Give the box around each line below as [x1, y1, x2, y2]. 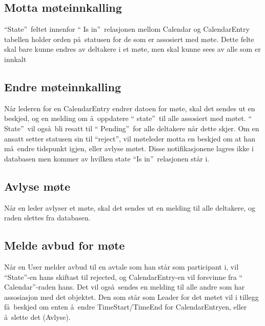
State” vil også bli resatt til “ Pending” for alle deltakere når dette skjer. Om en [4, 123, 259, 133]
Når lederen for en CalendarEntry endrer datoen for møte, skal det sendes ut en [4, 103, 255, 113]
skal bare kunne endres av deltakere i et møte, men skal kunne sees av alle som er [4, 44, 261, 54]
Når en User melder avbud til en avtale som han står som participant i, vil [4, 261, 239, 272]
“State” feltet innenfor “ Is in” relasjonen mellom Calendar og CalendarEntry [4, 24, 250, 34]
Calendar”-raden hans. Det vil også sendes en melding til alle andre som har [4, 281, 245, 292]
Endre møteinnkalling [4, 78, 121, 94]
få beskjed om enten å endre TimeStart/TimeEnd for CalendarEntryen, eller [4, 301, 247, 312]
